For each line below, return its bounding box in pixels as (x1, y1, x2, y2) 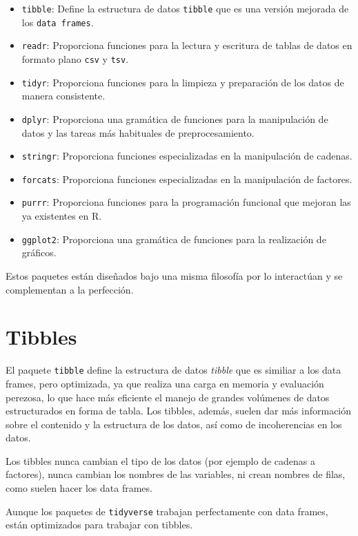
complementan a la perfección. (6, 282, 134, 296)
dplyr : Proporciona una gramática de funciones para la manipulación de (21, 111, 328, 126)
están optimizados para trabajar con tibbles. (6, 517, 193, 532)
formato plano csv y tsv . (21, 51, 129, 66)
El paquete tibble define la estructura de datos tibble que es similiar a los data (6, 363, 341, 377)
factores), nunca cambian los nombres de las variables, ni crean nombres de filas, (6, 467, 346, 481)
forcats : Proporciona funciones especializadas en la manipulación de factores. (21, 171, 352, 186)
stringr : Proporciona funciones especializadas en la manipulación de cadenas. (21, 149, 352, 163)
